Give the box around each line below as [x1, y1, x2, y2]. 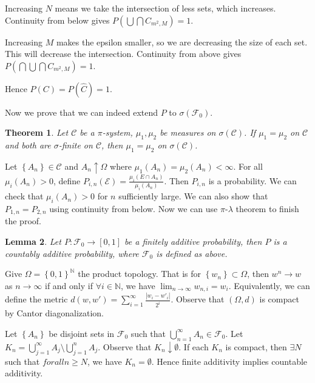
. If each [178, 340, 209, 353]
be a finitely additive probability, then [124, 235, 262, 247]
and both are [5, 139, 51, 152]
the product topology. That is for [78, 267, 202, 280]
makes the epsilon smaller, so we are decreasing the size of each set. [56, 35, 308, 48]
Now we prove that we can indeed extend [5, 105, 158, 118]
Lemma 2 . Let [5, 235, 61, 247]
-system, [102, 126, 133, 139]
